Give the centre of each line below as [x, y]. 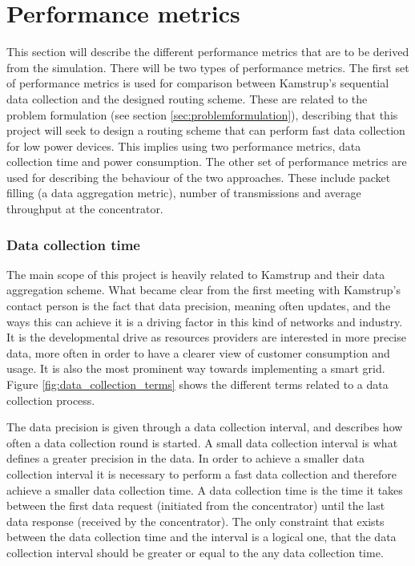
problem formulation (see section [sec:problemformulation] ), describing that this [202, 114]
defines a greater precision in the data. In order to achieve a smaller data [185, 458]
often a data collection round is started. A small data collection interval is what [202, 442]
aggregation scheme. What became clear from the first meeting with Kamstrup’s [204, 290]
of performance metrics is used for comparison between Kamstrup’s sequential [198, 83]
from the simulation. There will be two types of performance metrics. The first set [208, 67]
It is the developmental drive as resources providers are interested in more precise [206, 337]
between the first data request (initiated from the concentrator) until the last [196, 505]
